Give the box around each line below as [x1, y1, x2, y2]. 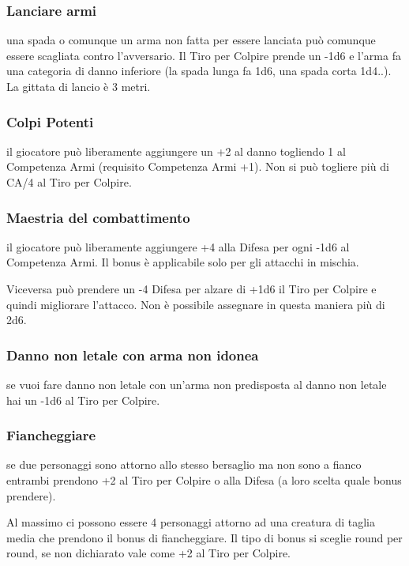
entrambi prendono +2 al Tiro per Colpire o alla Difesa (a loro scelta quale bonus [6, 472, 402, 488]
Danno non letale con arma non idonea [6, 345, 259, 364]
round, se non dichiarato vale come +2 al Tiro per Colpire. [6, 545, 291, 561]
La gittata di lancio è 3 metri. [6, 78, 151, 94]
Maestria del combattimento [6, 207, 190, 227]
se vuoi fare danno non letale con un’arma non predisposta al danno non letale [6, 376, 387, 392]
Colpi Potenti [6, 111, 94, 131]
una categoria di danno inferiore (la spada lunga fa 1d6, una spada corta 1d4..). [6, 62, 392, 79]
